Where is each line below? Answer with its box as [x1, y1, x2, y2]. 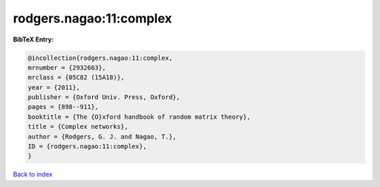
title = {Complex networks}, [27, 123, 129, 131]
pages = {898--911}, [27, 103, 99, 111]
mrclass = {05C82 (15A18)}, [27, 74, 125, 82]
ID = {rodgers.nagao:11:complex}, [27, 143, 147, 150]
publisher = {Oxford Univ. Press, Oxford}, [27, 93, 181, 101]
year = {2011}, [27, 83, 80, 91]
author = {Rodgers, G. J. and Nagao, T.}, [27, 132, 177, 141]
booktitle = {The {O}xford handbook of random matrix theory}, [27, 112, 251, 121]
